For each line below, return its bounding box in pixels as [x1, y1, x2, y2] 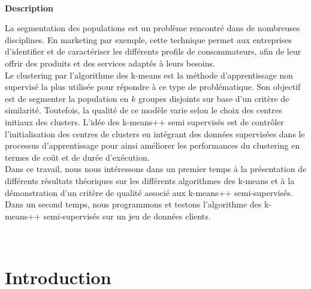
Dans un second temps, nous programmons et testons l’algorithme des [5, 198, 262, 210]
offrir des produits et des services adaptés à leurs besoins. [5, 56, 215, 69]
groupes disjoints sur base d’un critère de [138, 92, 289, 104]
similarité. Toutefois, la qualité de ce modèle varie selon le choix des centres [5, 104, 282, 116]
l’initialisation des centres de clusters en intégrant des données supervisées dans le [5, 127, 305, 140]
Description [5, 1, 54, 14]
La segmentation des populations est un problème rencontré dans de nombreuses [5, 22, 300, 34]
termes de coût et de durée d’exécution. [5, 150, 150, 163]
